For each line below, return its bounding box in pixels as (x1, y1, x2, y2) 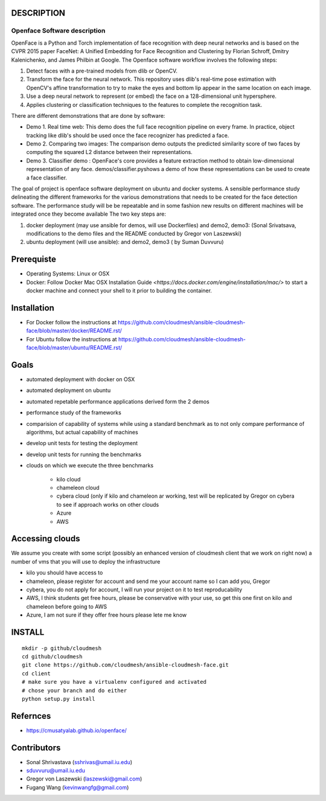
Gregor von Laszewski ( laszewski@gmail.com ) (26, 775, 142, 782)
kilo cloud (56, 475, 81, 483)
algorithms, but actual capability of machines (26, 428, 138, 436)
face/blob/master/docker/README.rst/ (26, 327, 122, 335)
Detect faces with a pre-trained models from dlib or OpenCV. (26, 67, 178, 74)
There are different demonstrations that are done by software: (11, 112, 165, 119)
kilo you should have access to (26, 569, 103, 576)
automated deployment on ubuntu (26, 387, 111, 394)
